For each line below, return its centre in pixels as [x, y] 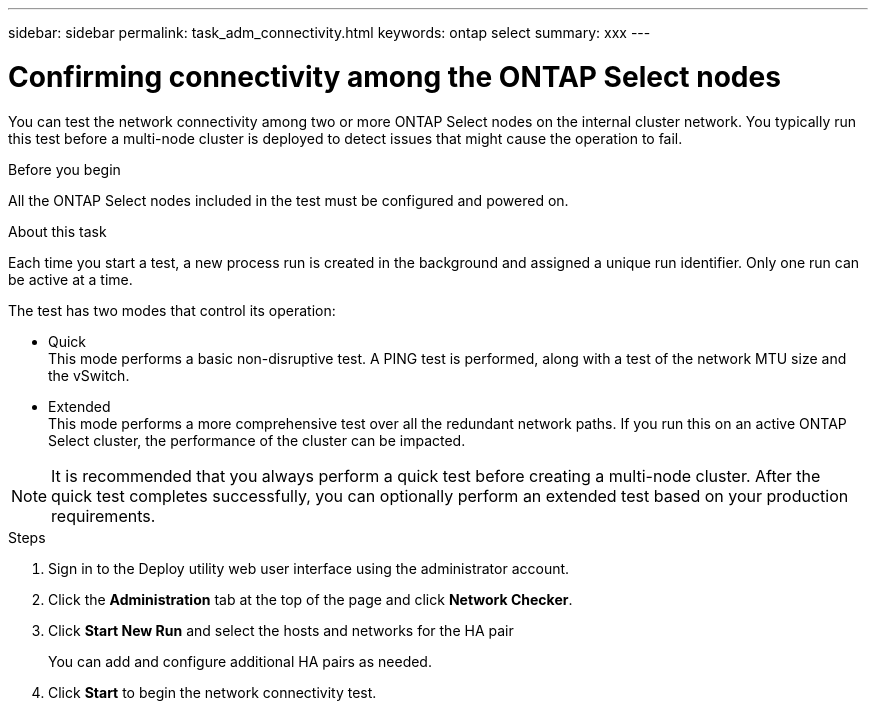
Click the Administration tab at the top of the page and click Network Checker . [310, 599]
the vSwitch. [89, 375]
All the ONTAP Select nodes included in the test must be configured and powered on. [288, 200]
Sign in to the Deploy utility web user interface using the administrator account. [309, 568]
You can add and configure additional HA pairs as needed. [240, 661]
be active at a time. [70, 279]
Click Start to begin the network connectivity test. [212, 692]
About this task [57, 231]
